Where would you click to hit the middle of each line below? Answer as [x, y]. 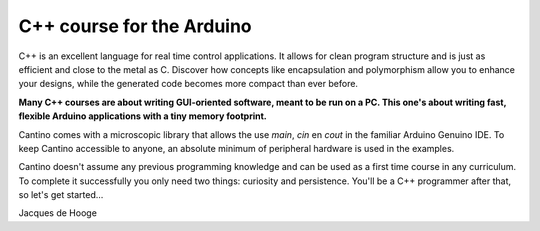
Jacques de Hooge [57, 213]
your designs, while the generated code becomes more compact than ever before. [188, 84]
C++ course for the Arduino [135, 26]
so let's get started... [61, 195]
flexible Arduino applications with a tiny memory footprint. [142, 116]
